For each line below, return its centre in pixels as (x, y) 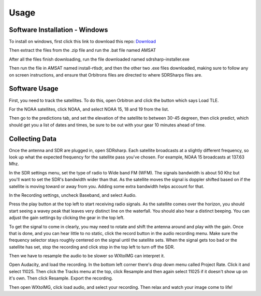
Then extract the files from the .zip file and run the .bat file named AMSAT (82, 50)
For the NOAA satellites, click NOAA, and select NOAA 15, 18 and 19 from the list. (89, 109)
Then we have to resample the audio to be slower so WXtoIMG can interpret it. (87, 256)
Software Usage (34, 89)
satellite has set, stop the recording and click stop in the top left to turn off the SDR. (92, 247)
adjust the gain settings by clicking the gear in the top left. (67, 218)
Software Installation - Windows (58, 30)
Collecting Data (33, 139)
